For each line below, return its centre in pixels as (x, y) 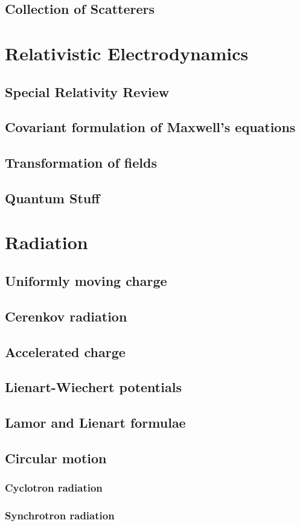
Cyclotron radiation (54, 488)
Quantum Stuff (53, 198)
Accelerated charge (65, 351)
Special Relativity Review (87, 91)
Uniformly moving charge (86, 281)
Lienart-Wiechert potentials (93, 387)
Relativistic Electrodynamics (127, 53)
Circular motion (56, 458)
